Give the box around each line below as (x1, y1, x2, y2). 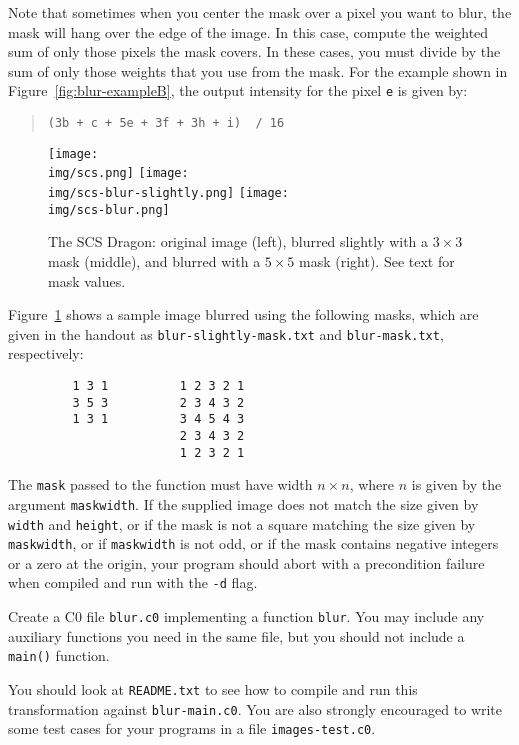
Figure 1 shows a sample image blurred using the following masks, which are (8, 304, 479, 325)
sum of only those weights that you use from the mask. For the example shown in (8, 60, 508, 81)
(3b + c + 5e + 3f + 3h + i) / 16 (47, 116, 285, 131)
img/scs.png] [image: (48, 166, 189, 181)
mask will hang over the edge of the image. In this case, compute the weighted (8, 21, 489, 42)
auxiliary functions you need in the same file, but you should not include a (8, 625, 465, 646)
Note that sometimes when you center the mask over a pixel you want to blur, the (8, 2, 512, 22)
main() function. (8, 645, 110, 666)
